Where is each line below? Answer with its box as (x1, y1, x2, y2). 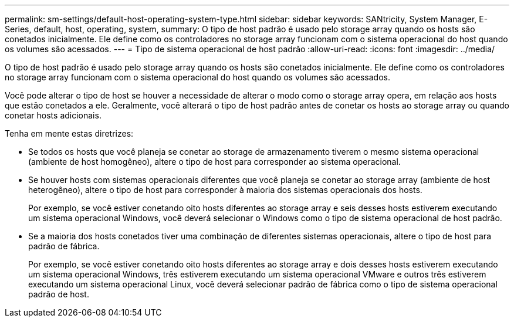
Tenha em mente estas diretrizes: (5, 128, 134, 138)
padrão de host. (28, 289, 89, 299)
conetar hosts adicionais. (5, 110, 102, 120)
